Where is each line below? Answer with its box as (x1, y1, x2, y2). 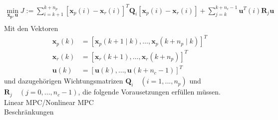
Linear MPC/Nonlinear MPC (4, 96, 94, 107)
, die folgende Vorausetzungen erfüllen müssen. (78, 86, 221, 97)
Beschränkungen (4, 106, 54, 117)
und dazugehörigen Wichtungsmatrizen (4, 75, 123, 86)
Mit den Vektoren (4, 23, 58, 33)
